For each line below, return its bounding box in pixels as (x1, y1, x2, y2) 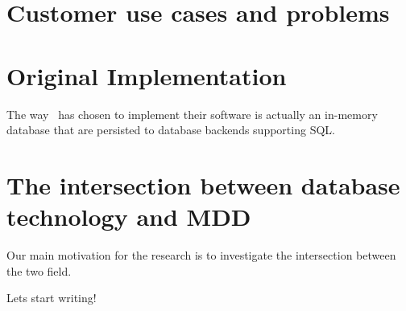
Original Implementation (6, 59, 287, 92)
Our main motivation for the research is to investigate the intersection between (6, 247, 396, 263)
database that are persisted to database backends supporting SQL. (6, 121, 335, 138)
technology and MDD (6, 200, 251, 233)
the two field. (6, 262, 72, 279)
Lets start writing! (6, 289, 97, 306)
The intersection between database (6, 168, 400, 201)
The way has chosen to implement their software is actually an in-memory (6, 105, 378, 122)
